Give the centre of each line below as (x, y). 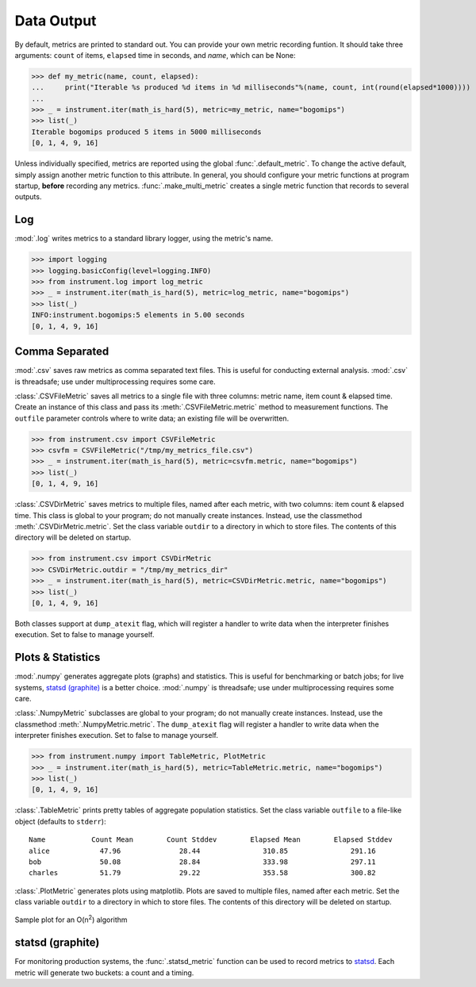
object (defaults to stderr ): (60, 821)
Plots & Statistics (58, 657)
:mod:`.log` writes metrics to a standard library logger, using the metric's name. (144, 239)
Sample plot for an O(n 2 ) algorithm (71, 919)
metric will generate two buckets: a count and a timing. (104, 973)
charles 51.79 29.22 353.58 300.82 (202, 873)
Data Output (56, 21)
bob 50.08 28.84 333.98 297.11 (202, 862)
